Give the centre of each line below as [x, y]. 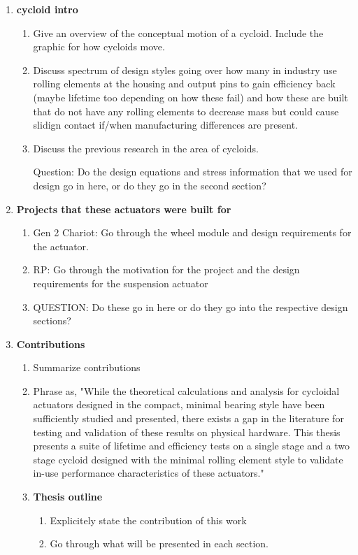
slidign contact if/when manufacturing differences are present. [165, 125]
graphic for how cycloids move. [99, 46]
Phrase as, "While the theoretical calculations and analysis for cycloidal [186, 390]
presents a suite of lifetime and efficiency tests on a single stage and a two [191, 446]
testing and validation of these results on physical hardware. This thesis [187, 432]
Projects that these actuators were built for [124, 209]
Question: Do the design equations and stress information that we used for [193, 172]
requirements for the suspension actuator [121, 283]
